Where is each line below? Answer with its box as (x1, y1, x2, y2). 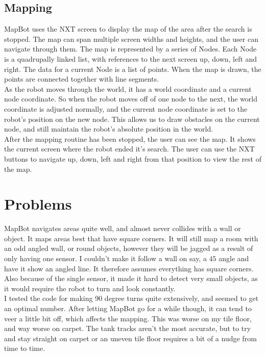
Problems (4, 193, 72, 214)
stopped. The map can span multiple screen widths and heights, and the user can (4, 33, 258, 44)
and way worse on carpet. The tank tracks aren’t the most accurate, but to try (4, 323, 251, 334)
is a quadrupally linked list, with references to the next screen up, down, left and (4, 53, 257, 64)
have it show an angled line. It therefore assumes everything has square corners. (4, 263, 254, 273)
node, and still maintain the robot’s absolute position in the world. (4, 123, 213, 134)
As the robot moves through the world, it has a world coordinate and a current (4, 83, 252, 94)
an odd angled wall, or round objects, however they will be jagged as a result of (4, 243, 253, 253)
